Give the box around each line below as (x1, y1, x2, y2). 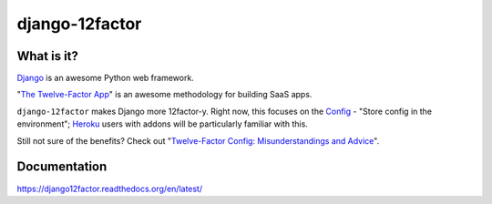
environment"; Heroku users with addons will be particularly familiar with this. (16, 118, 309, 129)
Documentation (16, 159, 108, 175)
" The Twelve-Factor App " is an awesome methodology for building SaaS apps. (16, 89, 313, 100)
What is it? (16, 48, 79, 64)
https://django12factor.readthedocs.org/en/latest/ (16, 183, 203, 194)
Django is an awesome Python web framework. (16, 73, 195, 84)
